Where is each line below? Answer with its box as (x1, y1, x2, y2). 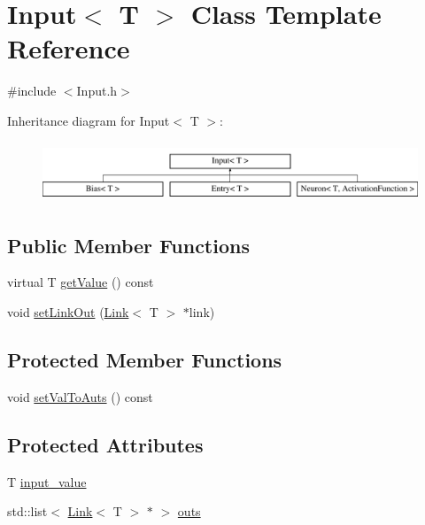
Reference (7, 30, 130, 66)
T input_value (7, 472, 87, 490)
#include (7, 81, 57, 100)
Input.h (76, 81, 118, 100)
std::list (7, 502, 48, 521)
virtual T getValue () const (7, 273, 154, 291)
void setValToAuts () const (7, 387, 153, 405)
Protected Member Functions (7, 346, 282, 374)
